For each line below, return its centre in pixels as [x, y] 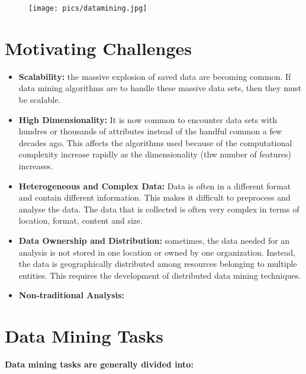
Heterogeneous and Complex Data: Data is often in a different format [155, 186]
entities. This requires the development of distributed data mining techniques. [160, 275]
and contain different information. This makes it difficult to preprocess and [154, 197]
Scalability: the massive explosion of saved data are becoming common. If [155, 76]
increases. [36, 165]
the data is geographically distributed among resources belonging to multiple [158, 264]
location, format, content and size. [81, 220]
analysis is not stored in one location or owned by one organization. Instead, [157, 252]
